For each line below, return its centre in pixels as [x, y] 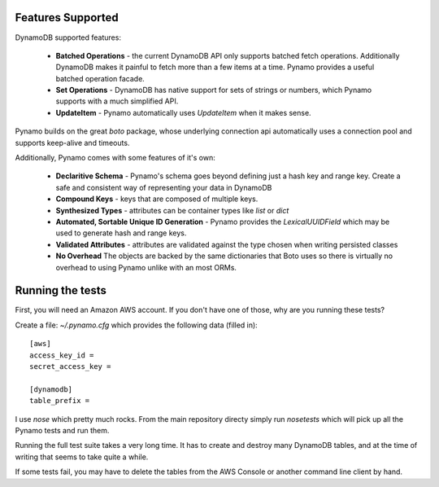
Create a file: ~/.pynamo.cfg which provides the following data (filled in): [136, 325]
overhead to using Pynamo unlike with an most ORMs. [146, 267]
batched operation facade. [100, 78]
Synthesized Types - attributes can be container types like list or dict [172, 210]
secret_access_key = [70, 367]
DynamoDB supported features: [68, 37]
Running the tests [61, 290]
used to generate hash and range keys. [121, 233]
